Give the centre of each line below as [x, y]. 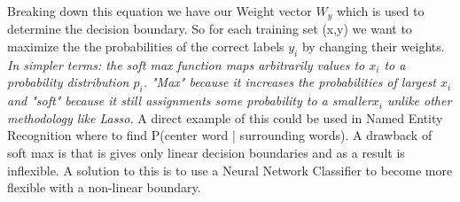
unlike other [419, 101]
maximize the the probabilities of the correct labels [146, 47]
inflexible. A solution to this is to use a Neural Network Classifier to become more [230, 170]
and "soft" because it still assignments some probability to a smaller [190, 101]
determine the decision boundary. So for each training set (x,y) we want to [210, 29]
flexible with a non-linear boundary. [104, 187]
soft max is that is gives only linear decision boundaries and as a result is [206, 153]
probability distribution [68, 82]
